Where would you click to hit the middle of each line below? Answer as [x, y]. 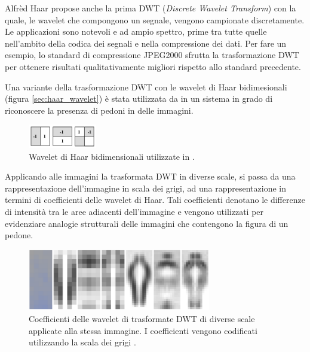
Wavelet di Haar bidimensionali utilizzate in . [112, 156]
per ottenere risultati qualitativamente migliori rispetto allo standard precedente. [153, 66]
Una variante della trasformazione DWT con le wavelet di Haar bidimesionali [146, 87]
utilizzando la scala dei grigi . [82, 342]
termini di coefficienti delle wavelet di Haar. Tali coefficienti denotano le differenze [155, 200]
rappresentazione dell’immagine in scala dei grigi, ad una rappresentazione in [146, 188]
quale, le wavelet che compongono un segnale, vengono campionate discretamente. [155, 19]
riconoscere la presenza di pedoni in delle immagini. [99, 110]
